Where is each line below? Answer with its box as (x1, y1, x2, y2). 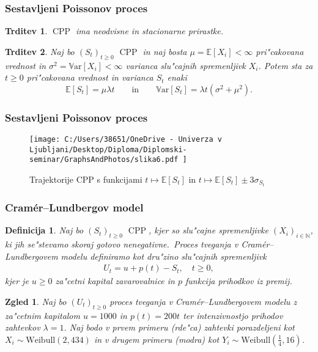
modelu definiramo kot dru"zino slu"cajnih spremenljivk (61, 249, 267, 262)
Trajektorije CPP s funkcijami (29, 172, 142, 185)
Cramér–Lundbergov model (5, 200, 144, 215)
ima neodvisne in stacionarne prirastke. (75, 24, 223, 37)
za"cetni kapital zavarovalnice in (55, 274, 175, 287)
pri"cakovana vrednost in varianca (26, 71, 153, 84)
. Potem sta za (258, 59, 313, 71)
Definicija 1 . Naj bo (5, 224, 84, 237)
